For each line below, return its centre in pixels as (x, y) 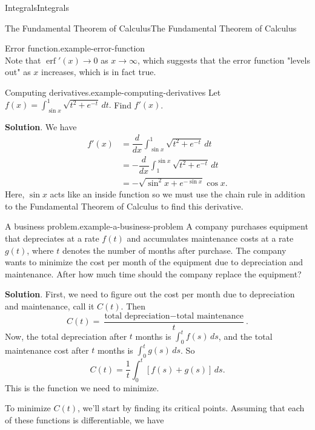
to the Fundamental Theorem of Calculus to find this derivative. (124, 206)
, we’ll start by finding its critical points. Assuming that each (191, 408)
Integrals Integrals (37, 7)
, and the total (245, 336)
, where (40, 250)
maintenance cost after (47, 350)
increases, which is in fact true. (98, 72)
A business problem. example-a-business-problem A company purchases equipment (157, 226)
